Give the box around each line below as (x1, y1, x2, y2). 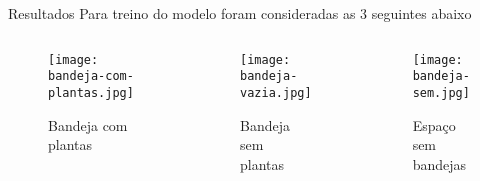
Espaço (412, 114, 456, 135)
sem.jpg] (412, 85, 470, 100)
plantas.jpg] (48, 85, 134, 100)
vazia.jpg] (240, 85, 312, 100)
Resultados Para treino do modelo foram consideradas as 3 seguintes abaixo (8, 3, 472, 23)
